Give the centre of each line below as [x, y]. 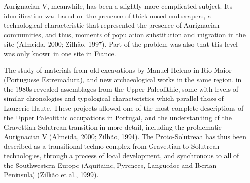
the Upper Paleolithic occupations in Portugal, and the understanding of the [118, 117]
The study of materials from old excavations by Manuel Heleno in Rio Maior [118, 70]
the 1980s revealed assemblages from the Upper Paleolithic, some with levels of [121, 89]
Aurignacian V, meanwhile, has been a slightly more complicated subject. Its [118, 6]
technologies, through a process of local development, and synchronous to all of [122, 155]
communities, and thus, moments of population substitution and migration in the [125, 34]
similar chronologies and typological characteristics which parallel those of [114, 98]
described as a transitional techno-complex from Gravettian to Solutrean [112, 146]
